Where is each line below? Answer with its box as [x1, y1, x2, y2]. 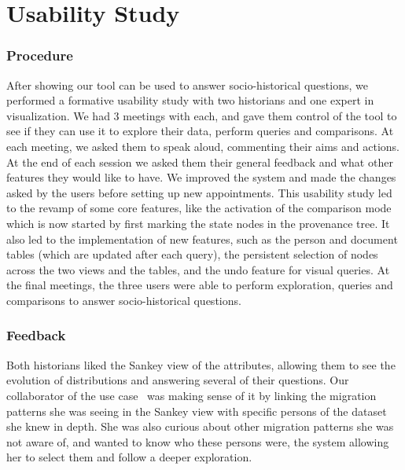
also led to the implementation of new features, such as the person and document [6, 230, 398, 247]
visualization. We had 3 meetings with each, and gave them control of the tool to [6, 107, 397, 123]
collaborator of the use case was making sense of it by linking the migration [6, 387, 377, 403]
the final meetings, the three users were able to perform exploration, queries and [6, 277, 393, 293]
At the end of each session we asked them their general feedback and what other [6, 153, 393, 170]
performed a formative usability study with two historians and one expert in [6, 92, 374, 108]
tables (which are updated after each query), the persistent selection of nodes [6, 246, 378, 263]
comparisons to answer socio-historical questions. [6, 292, 241, 308]
